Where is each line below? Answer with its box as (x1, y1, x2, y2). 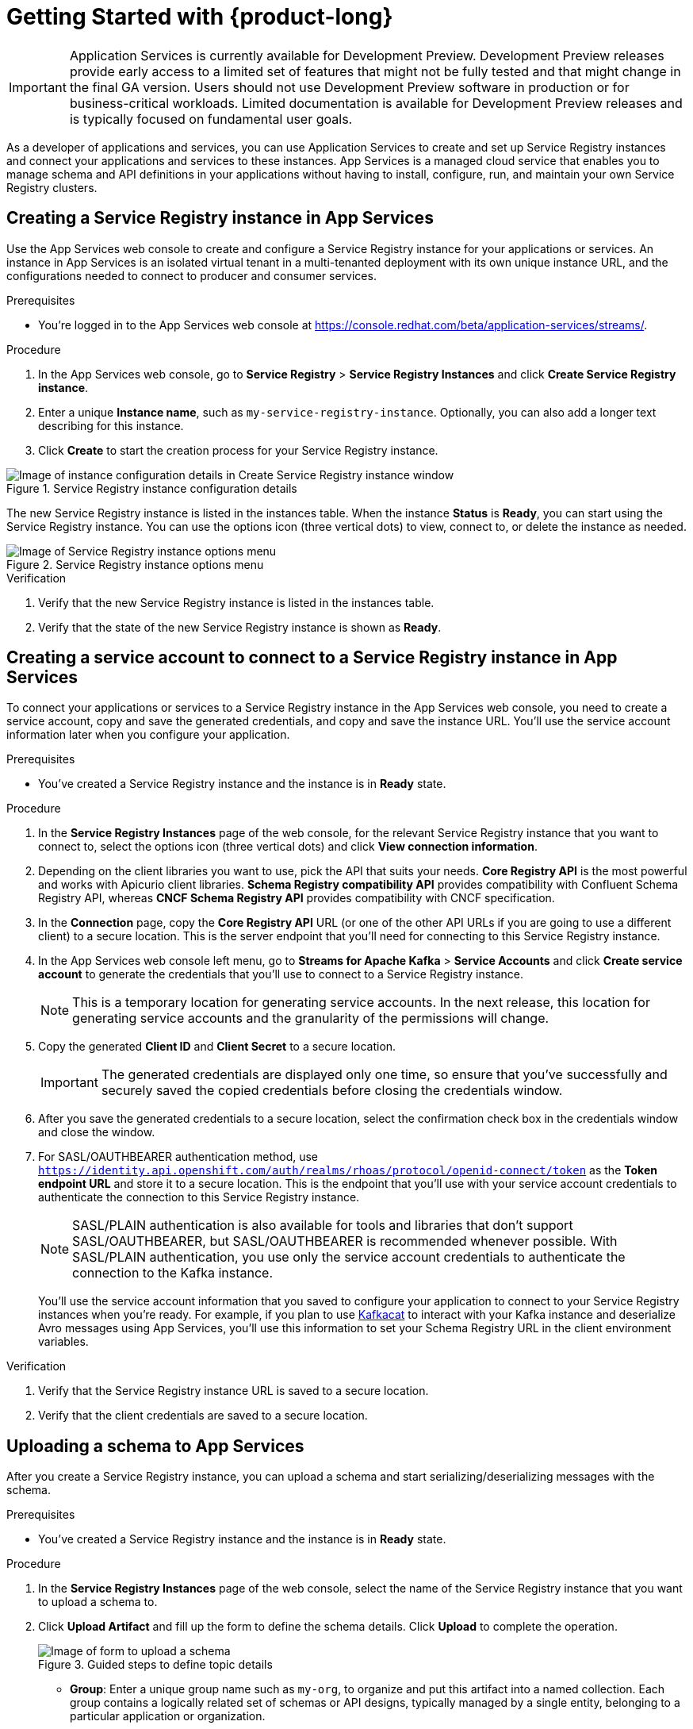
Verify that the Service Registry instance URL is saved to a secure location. (38, 1384, 429, 1398)
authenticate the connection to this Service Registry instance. (38, 1190, 360, 1205)
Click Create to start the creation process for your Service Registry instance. (38, 443, 438, 457)
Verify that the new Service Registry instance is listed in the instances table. (38, 595, 435, 609)
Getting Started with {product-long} (6, 3, 393, 30)
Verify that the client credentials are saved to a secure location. (38, 1408, 368, 1423)
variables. (38, 1335, 89, 1349)
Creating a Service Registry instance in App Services (6, 208, 434, 229)
